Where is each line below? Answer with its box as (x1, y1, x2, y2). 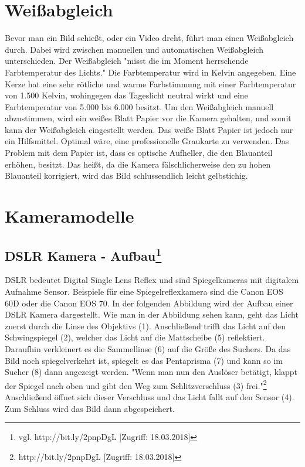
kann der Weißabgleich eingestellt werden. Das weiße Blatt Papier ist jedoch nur (5, 123, 293, 135)
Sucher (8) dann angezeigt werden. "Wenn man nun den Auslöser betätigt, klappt (5, 366, 298, 378)
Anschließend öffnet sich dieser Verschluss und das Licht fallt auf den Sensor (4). (5, 391, 294, 403)
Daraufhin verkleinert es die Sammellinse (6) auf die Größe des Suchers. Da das (5, 342, 291, 354)
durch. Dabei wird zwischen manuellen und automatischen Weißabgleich (5, 43, 264, 55)
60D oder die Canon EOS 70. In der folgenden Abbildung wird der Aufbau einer (5, 296, 293, 309)
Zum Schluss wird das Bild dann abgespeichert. (5, 402, 175, 414)
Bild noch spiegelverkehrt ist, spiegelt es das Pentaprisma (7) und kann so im (5, 354, 283, 366)
